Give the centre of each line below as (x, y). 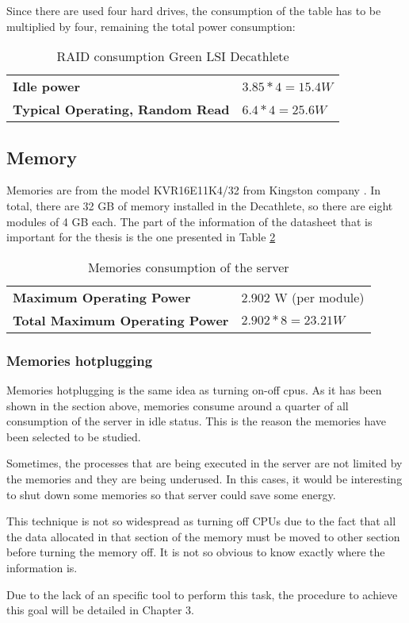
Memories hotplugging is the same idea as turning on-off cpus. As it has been (194, 389)
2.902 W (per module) (303, 297)
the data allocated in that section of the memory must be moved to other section (203, 536)
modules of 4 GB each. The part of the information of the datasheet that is (189, 221)
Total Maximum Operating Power (121, 320)
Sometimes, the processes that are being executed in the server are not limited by (204, 463)
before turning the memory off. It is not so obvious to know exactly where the (196, 552)
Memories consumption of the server (188, 267)
